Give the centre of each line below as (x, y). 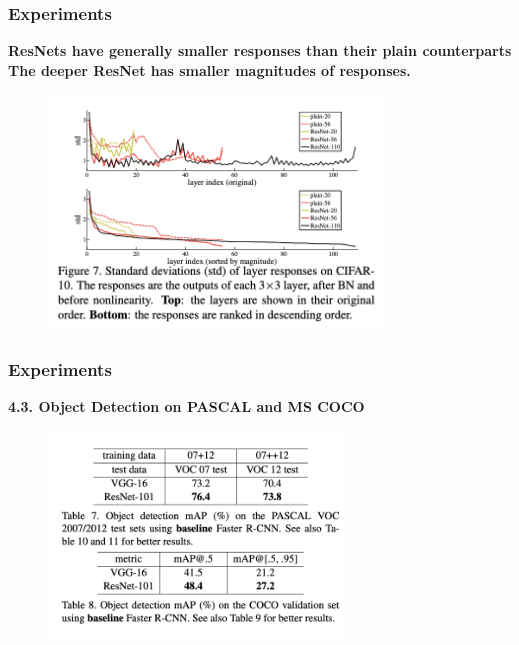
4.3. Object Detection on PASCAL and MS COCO (186, 405)
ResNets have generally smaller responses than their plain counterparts (260, 50)
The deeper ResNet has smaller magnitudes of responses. (209, 69)
